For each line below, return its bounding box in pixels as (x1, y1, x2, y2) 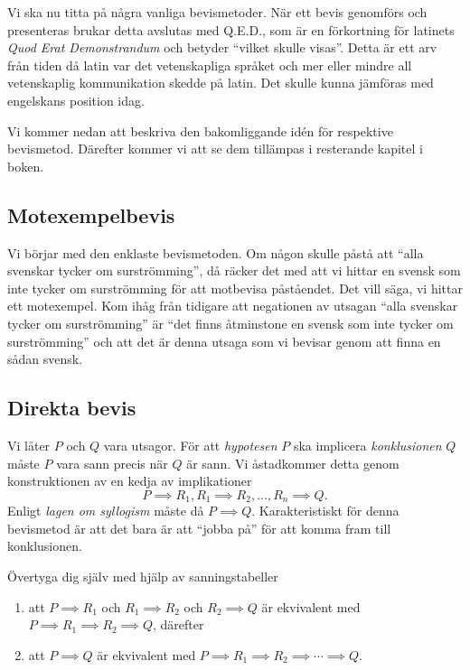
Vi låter (7, 435, 51, 454)
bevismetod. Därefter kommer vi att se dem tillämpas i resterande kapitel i (7, 139, 423, 158)
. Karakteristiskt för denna (251, 501, 399, 520)
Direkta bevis (7, 394, 136, 422)
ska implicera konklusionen (293, 435, 442, 454)
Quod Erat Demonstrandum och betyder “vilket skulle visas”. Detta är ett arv (7, 38, 437, 57)
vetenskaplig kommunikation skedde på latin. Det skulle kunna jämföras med (7, 73, 434, 92)
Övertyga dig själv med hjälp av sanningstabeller (7, 566, 278, 585)
